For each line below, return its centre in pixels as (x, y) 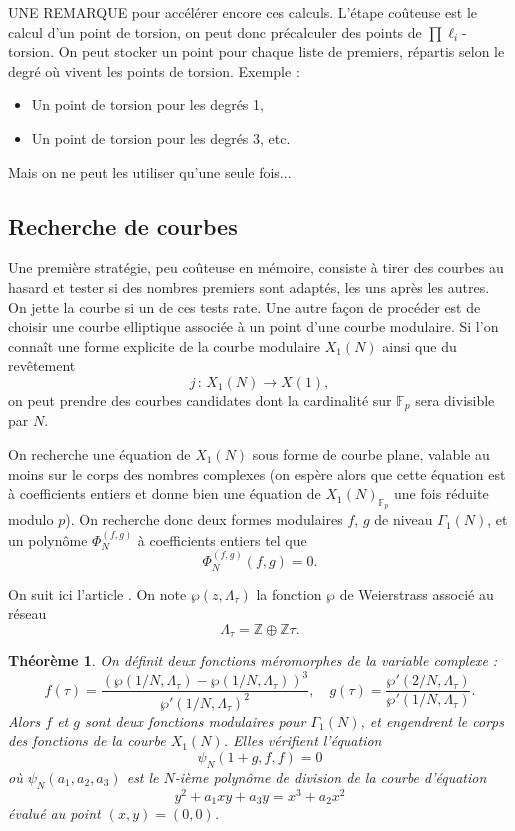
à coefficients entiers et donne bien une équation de (164, 493)
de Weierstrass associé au (416, 593)
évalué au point (54, 813)
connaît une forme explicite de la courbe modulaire (164, 345)
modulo (31, 519)
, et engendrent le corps (432, 720)
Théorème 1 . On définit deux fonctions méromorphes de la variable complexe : (253, 660)
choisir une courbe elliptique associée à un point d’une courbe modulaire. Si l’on (253, 326)
